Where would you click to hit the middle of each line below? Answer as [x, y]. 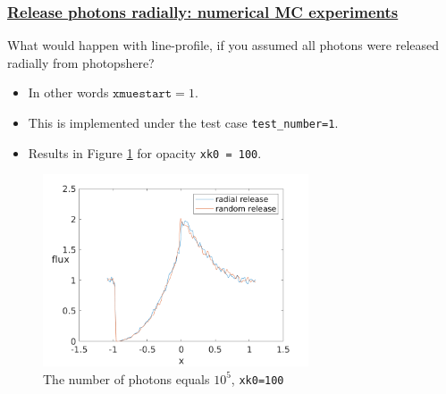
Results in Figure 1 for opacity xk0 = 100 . [145, 152]
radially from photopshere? [81, 62]
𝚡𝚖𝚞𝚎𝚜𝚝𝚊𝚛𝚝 [143, 94]
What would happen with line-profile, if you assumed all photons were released [223, 45]
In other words [68, 92]
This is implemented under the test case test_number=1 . [183, 122]
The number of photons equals [126, 378]
